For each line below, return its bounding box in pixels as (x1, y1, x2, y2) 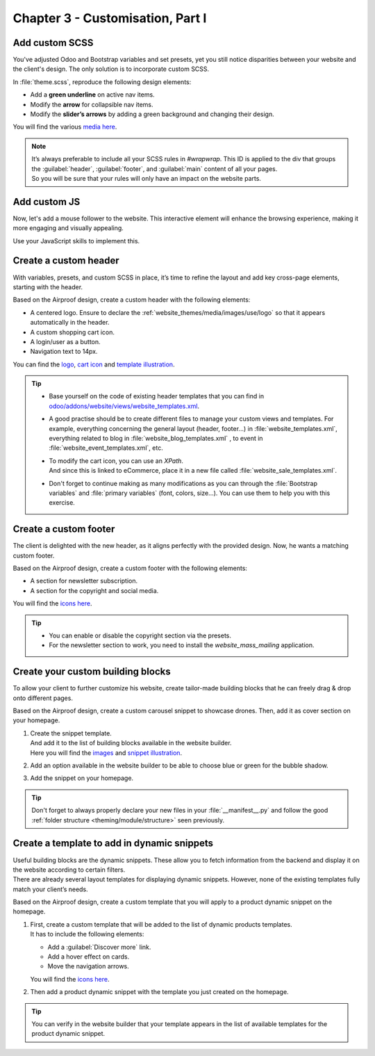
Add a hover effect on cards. (47, 952, 130, 961)
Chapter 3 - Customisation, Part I (12, 10, 207, 26)
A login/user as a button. (30, 337, 101, 346)
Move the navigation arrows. (47, 962, 130, 970)
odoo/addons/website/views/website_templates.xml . (49, 402, 200, 410)
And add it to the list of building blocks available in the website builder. (30, 739, 232, 747)
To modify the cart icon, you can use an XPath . (49, 456, 184, 465)
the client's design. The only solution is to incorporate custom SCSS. (12, 65, 210, 73)
